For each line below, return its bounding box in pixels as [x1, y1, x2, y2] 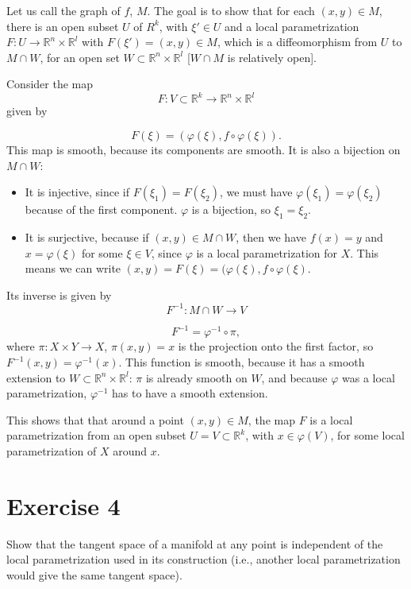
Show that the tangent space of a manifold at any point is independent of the [6, 535, 383, 552]
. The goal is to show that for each [147, 2, 315, 18]
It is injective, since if [25, 184, 129, 200]
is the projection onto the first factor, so [178, 338, 374, 355]
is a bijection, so [191, 201, 271, 218]
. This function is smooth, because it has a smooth [118, 354, 365, 370]
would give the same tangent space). [6, 566, 182, 583]
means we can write [25, 260, 121, 277]
